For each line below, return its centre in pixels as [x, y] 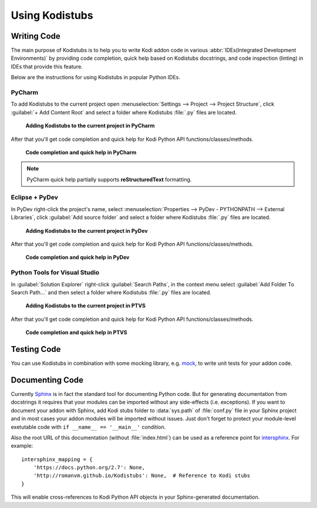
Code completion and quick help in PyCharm [81, 152]
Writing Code [36, 36]
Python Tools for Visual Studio [55, 273]
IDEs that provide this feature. [47, 66]
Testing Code [36, 349]
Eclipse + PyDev [35, 198]
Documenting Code [47, 380]
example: [22, 446]
